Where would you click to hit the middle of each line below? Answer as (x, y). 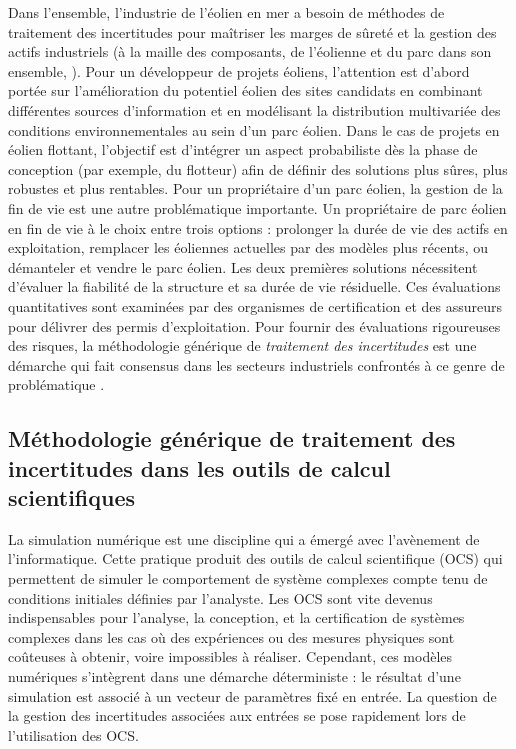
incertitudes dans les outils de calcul (199, 467)
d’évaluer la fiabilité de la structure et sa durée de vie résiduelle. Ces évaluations (254, 286)
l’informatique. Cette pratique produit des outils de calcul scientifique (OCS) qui (255, 558)
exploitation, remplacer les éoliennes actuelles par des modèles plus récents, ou (248, 247)
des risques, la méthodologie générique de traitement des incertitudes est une (242, 345)
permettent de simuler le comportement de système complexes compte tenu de (248, 578)
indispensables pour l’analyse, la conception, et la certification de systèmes (236, 617)
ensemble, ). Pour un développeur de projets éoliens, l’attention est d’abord (239, 70)
